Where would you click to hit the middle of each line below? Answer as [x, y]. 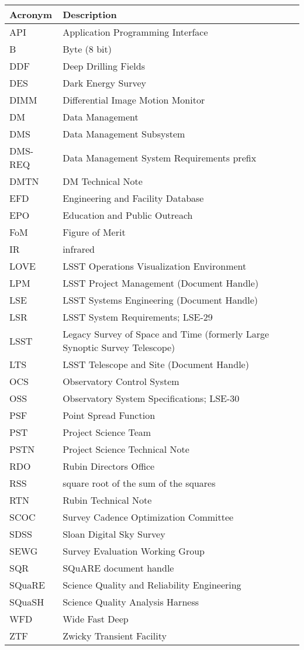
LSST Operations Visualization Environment [155, 266]
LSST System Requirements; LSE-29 [138, 317]
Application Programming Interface [135, 32]
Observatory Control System [121, 381]
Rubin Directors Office [109, 466]
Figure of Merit [94, 232]
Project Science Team [107, 432]
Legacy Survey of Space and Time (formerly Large [166, 334]
